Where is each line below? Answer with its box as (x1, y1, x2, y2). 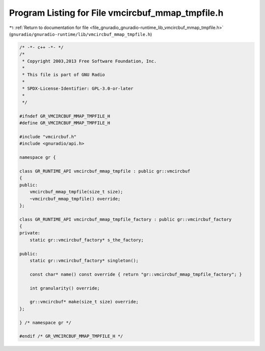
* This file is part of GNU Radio (22, 72, 105, 78)
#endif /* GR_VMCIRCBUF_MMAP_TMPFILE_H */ (19, 333, 123, 339)
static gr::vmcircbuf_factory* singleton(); (29, 258, 139, 263)
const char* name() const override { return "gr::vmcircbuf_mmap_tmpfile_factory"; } (29, 271, 242, 277)
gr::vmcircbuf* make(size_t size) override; (29, 299, 139, 305)
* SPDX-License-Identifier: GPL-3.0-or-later (22, 86, 133, 91)
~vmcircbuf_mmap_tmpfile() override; (29, 196, 121, 202)
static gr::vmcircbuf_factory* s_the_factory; (29, 237, 144, 243)
